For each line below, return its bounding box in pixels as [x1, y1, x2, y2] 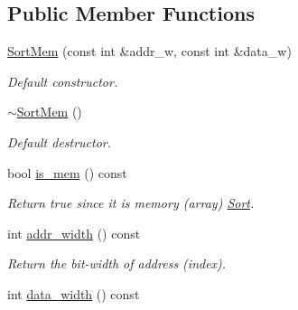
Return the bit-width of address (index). [7, 254, 227, 273]
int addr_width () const [7, 223, 141, 242]
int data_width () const [7, 284, 140, 303]
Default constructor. [7, 71, 118, 90]
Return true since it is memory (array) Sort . [7, 193, 255, 212]
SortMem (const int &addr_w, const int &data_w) [7, 42, 292, 61]
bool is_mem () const [7, 163, 127, 182]
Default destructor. [7, 132, 112, 151]
